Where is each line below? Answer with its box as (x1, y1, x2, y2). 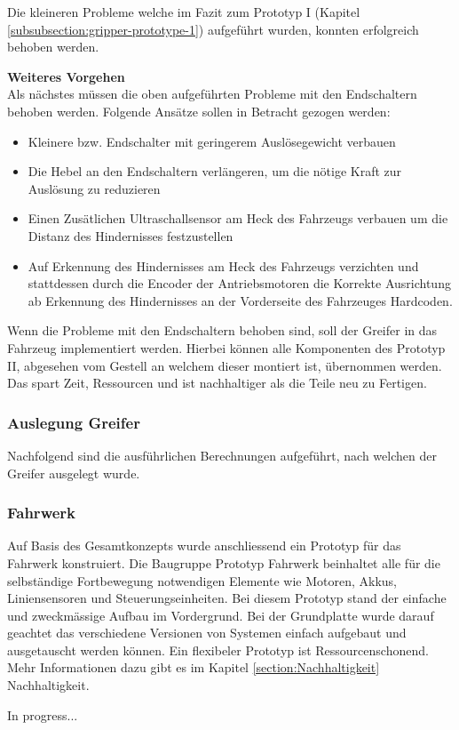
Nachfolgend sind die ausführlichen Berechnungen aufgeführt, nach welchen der (7, 445, 437, 464)
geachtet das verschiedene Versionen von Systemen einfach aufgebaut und (7, 623, 407, 642)
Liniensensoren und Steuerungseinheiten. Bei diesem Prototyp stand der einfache (7, 589, 447, 607)
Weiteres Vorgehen (7, 67, 125, 85)
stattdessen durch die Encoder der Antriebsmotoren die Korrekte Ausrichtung (28, 274, 451, 293)
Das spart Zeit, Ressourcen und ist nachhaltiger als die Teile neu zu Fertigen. (7, 373, 427, 392)
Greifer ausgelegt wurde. (7, 463, 140, 482)
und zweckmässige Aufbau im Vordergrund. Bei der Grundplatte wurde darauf (7, 606, 434, 624)
